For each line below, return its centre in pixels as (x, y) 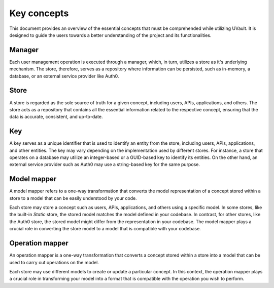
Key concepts (39, 13)
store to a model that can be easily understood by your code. (73, 198)
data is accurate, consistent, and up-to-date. (56, 117)
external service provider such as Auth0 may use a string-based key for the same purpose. (105, 164)
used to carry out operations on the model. (54, 262)
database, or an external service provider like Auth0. (64, 76)
